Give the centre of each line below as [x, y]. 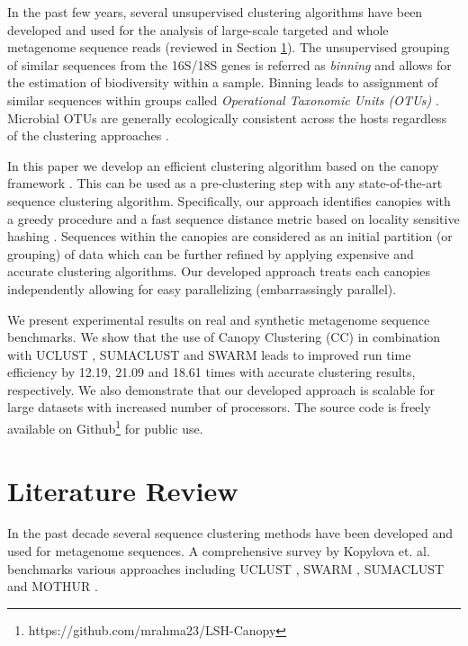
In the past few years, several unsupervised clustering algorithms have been [215, 12]
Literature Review [123, 490]
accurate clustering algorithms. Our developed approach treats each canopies [219, 271]
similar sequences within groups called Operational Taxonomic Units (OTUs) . [223, 99]
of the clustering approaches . [88, 135]
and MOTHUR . [53, 586]
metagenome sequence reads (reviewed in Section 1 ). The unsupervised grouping [229, 47]
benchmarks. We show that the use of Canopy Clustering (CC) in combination [224, 337]
